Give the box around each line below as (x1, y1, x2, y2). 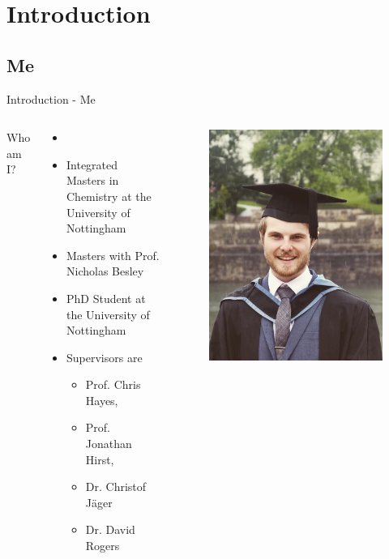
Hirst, (85, 450, 114, 467)
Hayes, (85, 391, 118, 408)
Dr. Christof (85, 478, 147, 495)
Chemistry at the (66, 187, 152, 204)
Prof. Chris (85, 376, 141, 393)
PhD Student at (66, 289, 146, 306)
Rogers (85, 537, 120, 554)
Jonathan (85, 435, 132, 452)
